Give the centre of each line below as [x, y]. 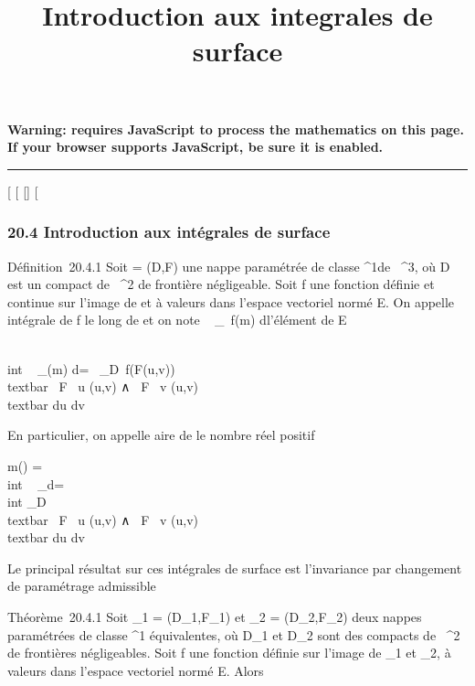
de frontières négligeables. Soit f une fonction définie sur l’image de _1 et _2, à [229, 653]
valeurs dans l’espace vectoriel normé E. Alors [136, 670]
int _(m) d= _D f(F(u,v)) [91, 368]
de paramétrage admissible [82, 586]
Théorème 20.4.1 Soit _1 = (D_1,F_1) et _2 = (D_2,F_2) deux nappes [215, 617]
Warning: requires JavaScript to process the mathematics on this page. [236, 129]
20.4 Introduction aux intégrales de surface [169, 232]
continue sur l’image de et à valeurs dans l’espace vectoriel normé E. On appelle [231, 301]
